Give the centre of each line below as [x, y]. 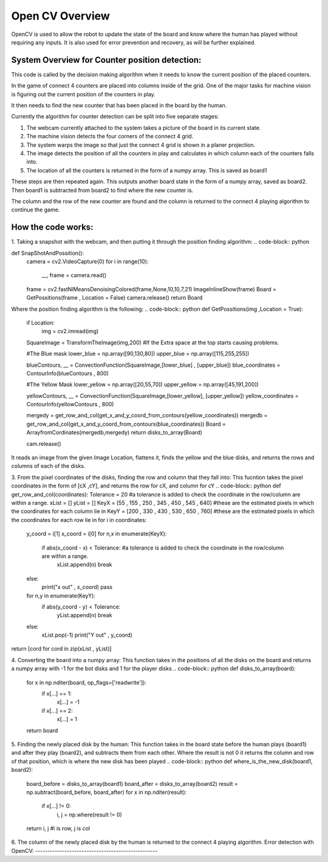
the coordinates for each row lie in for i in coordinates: [79, 520]
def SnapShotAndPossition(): [48, 253]
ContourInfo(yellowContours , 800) [70, 405]
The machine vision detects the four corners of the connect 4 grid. [110, 136]
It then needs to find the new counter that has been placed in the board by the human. [119, 105]
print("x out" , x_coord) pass [77, 587]
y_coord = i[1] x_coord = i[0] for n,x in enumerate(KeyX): [97, 534]
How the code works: [52, 228]
